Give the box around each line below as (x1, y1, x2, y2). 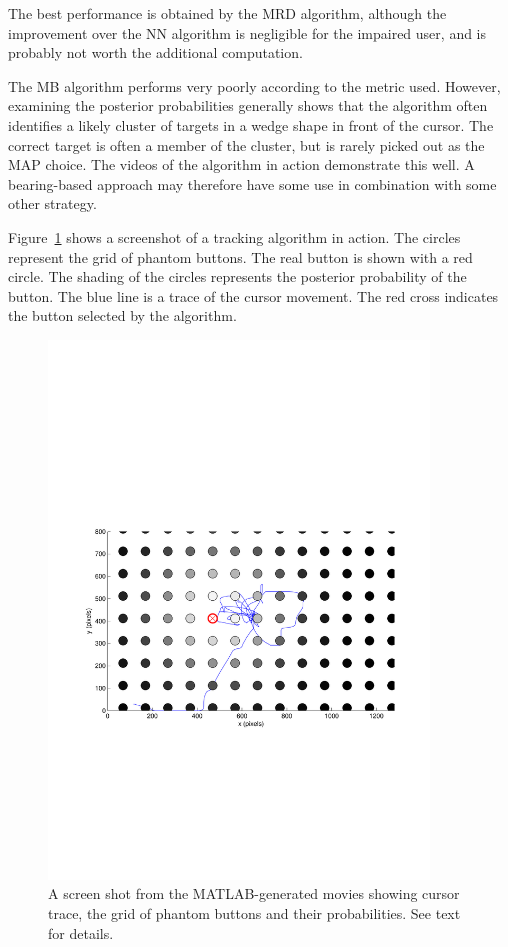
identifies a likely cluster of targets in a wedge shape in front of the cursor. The (8, 114, 494, 135)
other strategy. (8, 193, 97, 214)
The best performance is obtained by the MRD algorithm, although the (8, 3, 447, 23)
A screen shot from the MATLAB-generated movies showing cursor (48, 883, 460, 904)
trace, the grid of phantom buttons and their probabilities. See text (48, 903, 461, 924)
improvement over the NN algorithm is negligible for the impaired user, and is (8, 22, 487, 43)
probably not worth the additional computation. (8, 42, 303, 63)
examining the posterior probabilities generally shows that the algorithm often (8, 95, 488, 116)
